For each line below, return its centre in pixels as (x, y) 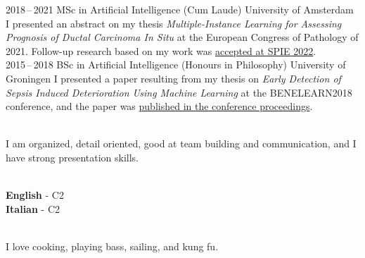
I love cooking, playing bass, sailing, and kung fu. (112, 246)
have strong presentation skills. (72, 157)
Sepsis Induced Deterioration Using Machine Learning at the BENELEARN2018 (179, 92)
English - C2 (35, 195)
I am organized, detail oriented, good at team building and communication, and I (181, 143)
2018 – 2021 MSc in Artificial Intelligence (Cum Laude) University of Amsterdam (180, 9)
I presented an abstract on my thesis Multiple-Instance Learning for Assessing (174, 23)
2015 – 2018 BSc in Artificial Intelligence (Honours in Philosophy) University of (176, 64)
